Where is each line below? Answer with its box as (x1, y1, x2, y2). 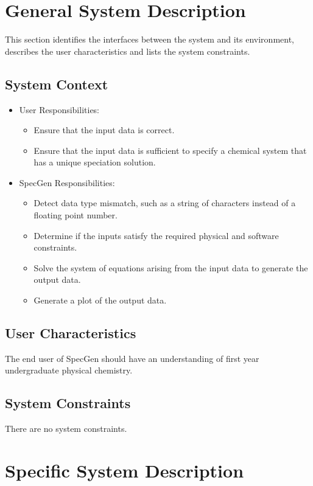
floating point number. (33, 209, 118, 221)
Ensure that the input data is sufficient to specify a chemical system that (33, 144, 307, 156)
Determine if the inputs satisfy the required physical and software (33, 229, 279, 241)
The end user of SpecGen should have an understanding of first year (5, 352, 259, 364)
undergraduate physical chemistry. (5, 364, 133, 377)
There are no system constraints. (5, 422, 127, 435)
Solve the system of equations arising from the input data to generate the (33, 261, 308, 274)
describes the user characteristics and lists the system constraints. (5, 44, 250, 57)
